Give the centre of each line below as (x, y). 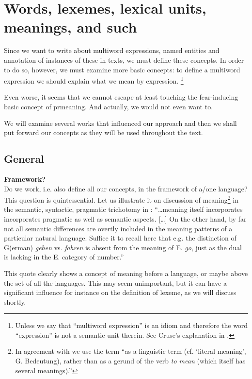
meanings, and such (71, 27)
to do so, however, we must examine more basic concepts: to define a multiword (122, 69)
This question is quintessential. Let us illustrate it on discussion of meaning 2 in (121, 199)
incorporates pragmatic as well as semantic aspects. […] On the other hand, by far (125, 218)
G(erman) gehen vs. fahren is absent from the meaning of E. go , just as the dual (123, 247)
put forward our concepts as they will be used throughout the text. (103, 132)
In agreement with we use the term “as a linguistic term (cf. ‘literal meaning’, (131, 351)
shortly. (15, 301)
